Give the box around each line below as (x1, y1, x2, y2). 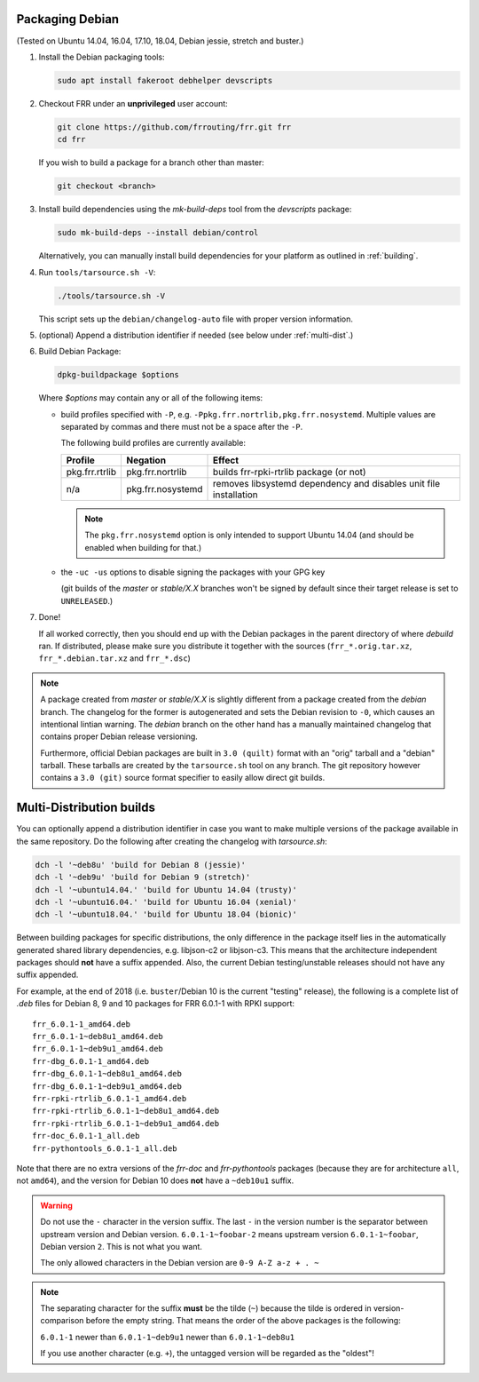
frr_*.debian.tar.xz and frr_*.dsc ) (38, 653, 191, 663)
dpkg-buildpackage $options (57, 369, 179, 380)
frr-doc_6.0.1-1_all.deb (32, 1131, 140, 1141)
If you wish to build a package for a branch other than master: (38, 157, 265, 168)
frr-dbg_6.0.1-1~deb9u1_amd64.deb (32, 1081, 182, 1092)
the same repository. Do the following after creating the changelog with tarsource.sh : (16, 836, 327, 846)
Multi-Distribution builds (16, 800, 155, 815)
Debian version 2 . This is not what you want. (40, 1241, 203, 1251)
